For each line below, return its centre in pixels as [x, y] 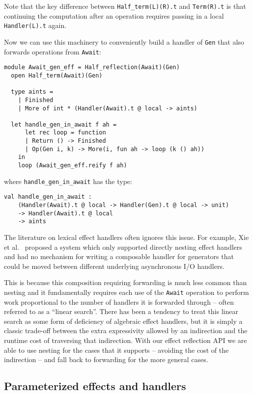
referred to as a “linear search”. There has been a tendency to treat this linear [121, 311]
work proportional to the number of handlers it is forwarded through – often [119, 302]
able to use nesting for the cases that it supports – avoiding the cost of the [116, 350]
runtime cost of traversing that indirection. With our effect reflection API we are [126, 340]
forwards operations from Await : [53, 51]
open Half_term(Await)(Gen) [57, 75]
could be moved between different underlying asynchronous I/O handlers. [114, 266]
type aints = [32, 92]
